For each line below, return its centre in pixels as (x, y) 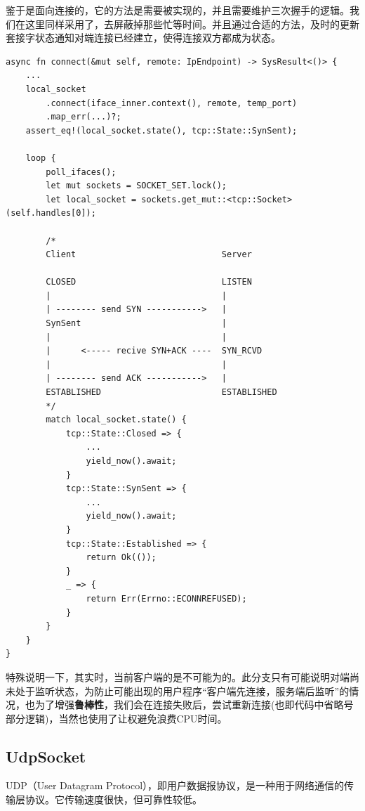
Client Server (149, 255)
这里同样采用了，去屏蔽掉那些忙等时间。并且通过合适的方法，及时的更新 (192, 24)
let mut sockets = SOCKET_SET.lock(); (136, 186)
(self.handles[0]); (51, 213)
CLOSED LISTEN (149, 282)
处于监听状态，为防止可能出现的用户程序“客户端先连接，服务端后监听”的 (182, 690)
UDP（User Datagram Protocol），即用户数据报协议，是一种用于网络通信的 (175, 785)
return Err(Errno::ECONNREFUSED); (166, 598)
